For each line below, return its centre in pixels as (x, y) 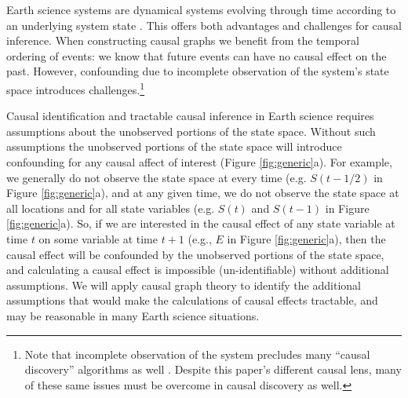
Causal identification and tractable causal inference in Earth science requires (190, 116)
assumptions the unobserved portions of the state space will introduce (174, 146)
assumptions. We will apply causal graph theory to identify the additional (184, 285)
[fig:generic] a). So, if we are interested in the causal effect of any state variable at (201, 223)
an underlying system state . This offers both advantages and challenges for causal (204, 25)
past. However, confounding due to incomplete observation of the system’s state (198, 71)
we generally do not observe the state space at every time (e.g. (157, 177)
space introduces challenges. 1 (76, 88)
